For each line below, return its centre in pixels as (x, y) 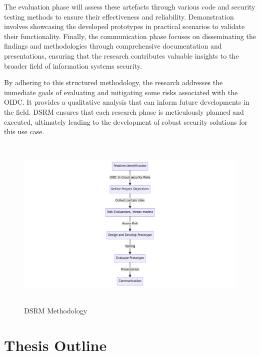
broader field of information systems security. (73, 65)
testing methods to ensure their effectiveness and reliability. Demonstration (119, 16)
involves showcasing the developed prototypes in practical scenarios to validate (124, 26)
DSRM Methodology (56, 311)
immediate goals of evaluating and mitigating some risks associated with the (121, 92)
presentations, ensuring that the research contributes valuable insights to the (121, 55)
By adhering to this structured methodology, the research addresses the (113, 82)
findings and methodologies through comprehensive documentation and (113, 46)
